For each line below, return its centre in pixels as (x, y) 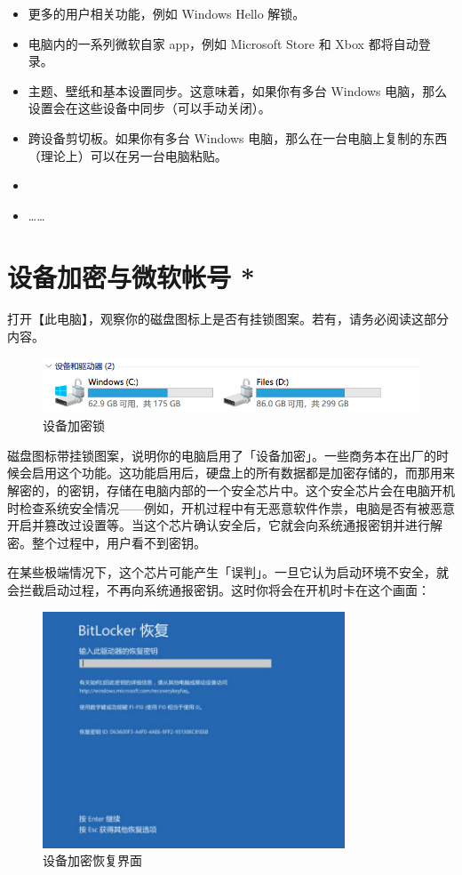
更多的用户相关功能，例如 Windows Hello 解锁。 (167, 13)
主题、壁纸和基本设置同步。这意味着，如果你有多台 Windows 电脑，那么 (238, 90)
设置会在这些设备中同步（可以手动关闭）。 (149, 108)
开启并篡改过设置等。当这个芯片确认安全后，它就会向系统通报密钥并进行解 (225, 525)
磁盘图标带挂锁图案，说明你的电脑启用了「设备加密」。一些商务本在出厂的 (222, 455)
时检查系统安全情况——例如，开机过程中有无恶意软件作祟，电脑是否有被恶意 (231, 507)
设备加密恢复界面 (92, 860)
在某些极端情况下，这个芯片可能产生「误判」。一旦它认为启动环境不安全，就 (228, 572)
